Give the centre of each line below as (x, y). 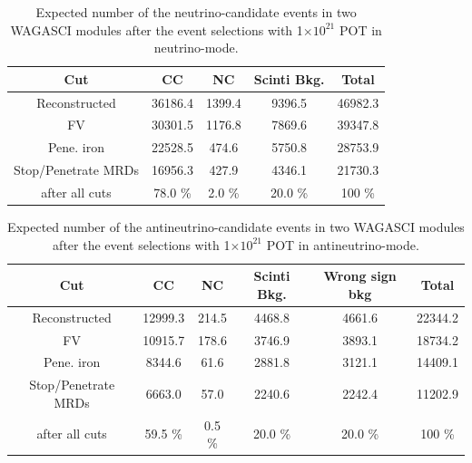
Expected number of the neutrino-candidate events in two (196, 12)
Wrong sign (360, 276)
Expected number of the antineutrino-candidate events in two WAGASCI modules (236, 227)
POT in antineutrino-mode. (343, 244)
